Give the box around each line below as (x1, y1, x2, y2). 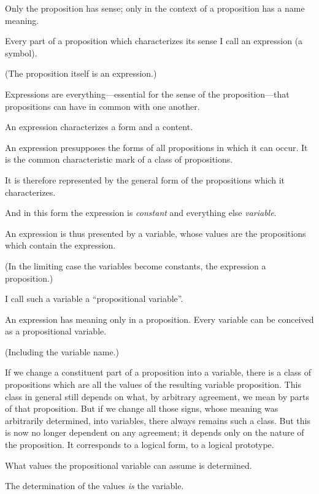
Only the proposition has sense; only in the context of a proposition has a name (5, 2, 305, 14)
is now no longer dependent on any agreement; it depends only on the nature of (5, 426, 304, 439)
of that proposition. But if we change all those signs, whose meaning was (5, 402, 279, 415)
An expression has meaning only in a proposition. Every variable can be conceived (5, 312, 314, 325)
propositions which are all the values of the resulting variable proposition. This (5, 378, 301, 391)
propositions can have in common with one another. (5, 99, 200, 112)
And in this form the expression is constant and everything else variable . (5, 206, 277, 219)
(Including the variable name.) (5, 345, 119, 358)
